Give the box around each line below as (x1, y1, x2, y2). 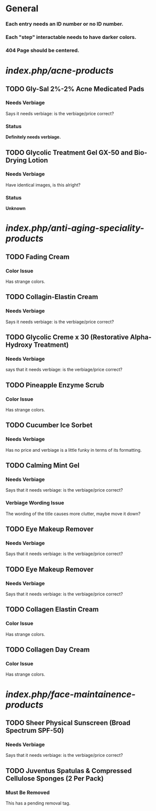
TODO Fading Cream (5, 252, 70, 261)
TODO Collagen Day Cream (5, 646, 90, 654)
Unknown (5, 205, 26, 212)
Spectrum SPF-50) (5, 726, 64, 735)
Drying (5, 156, 27, 164)
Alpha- (130, 333, 152, 342)
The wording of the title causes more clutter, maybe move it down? (5, 510, 141, 517)
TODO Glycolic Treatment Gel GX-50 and (5, 148, 133, 156)
